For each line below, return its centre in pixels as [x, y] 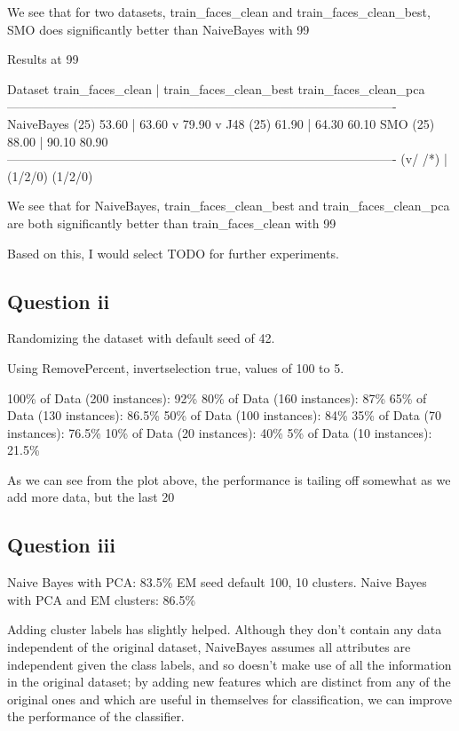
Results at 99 [43, 59]
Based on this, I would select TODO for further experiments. [173, 253]
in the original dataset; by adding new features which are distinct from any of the [229, 682]
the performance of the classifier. [96, 716]
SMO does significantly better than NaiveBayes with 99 [158, 29]
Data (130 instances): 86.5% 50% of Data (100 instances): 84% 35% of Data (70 [224, 415]
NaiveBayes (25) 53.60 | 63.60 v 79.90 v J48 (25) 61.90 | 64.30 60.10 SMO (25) [221, 123]
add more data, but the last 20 [91, 497]
